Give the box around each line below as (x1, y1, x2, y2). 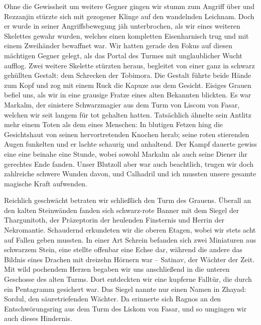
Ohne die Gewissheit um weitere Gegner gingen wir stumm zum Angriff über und (4, 1, 255, 11)
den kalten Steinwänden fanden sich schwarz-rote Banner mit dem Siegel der (4, 204, 239, 215)
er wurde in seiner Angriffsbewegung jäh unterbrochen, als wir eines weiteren (4, 21, 240, 31)
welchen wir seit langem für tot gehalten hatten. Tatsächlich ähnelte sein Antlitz (4, 109, 251, 120)
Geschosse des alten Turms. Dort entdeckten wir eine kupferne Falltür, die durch (4, 274, 252, 284)
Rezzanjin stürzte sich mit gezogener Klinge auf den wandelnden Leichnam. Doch (4, 11, 254, 21)
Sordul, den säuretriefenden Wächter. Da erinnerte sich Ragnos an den (4, 293, 221, 304)
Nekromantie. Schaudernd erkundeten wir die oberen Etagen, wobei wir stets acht (4, 225, 256, 235)
